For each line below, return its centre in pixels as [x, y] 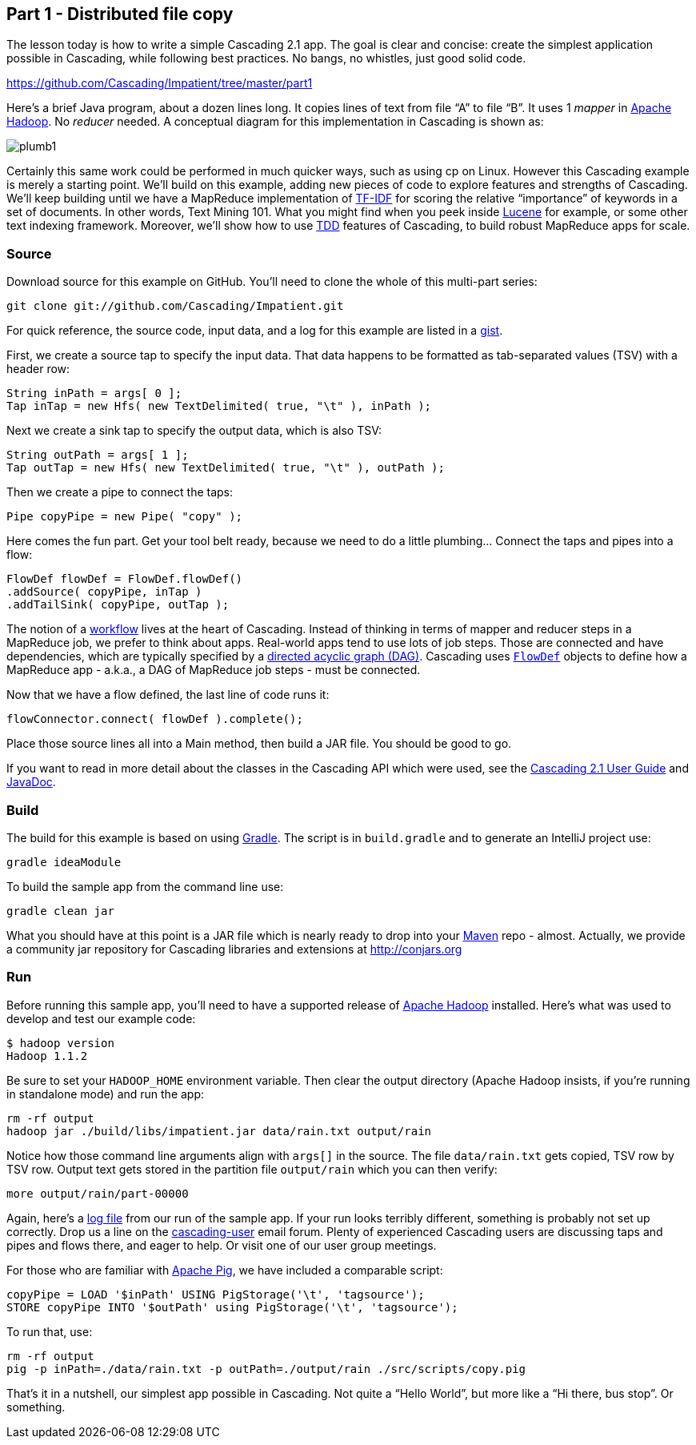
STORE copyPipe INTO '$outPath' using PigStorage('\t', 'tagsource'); [232, 1307]
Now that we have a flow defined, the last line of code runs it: [168, 695]
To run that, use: [50, 1331]
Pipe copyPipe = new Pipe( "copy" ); [125, 517]
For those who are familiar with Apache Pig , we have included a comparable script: [225, 1270]
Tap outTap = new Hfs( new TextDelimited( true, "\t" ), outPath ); [226, 468]
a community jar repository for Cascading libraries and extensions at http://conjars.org [234, 949]
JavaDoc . [31, 782]
